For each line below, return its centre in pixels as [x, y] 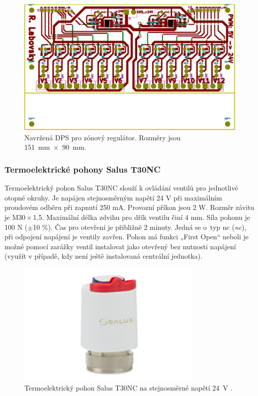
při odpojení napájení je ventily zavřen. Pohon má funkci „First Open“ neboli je [127, 237]
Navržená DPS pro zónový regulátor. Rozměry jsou [102, 137]
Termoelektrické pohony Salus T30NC [83, 169]
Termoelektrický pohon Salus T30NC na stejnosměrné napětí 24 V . [129, 387]
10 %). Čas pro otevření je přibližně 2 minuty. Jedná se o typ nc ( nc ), [140, 227]
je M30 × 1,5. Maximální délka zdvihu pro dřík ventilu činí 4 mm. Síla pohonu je [128, 217]
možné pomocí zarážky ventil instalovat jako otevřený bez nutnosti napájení [120, 246]
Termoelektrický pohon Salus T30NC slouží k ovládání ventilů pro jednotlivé [121, 188]
